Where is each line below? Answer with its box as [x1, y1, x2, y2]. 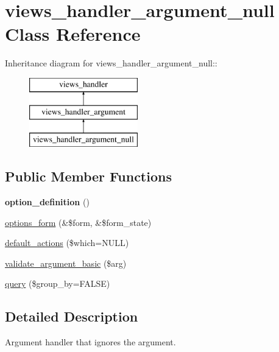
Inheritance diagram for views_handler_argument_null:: [5, 57, 217, 69]
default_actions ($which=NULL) [5, 236, 129, 249]
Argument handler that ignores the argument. [5, 336, 176, 348]
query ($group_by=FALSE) [5, 277, 110, 290]
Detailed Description [5, 307, 138, 326]
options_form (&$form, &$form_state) [5, 216, 152, 228]
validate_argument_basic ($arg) [5, 256, 127, 269]
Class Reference [5, 21, 141, 46]
